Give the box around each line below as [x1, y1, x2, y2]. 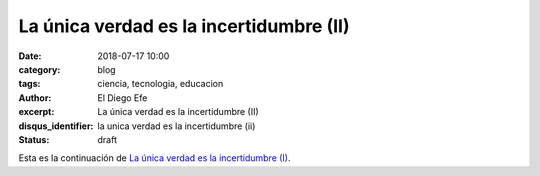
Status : [18, 133, 50, 145]
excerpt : [18, 106, 55, 118]
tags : [18, 78, 41, 90]
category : [18, 63, 61, 75]
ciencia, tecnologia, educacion [97, 78, 224, 90]
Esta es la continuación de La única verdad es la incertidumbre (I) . [18, 152, 291, 164]
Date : [18, 50, 42, 62]
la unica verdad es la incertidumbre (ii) [97, 120, 256, 132]
